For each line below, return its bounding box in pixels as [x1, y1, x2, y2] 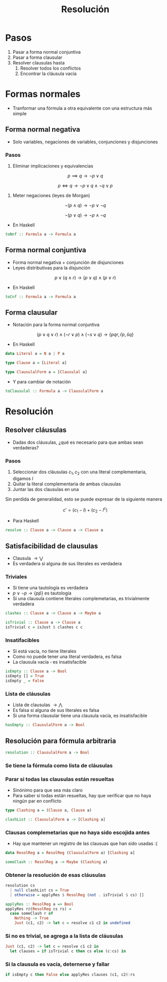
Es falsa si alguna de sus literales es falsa [12, 707, 99, 713]
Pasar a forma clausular [12, 54, 62, 60]
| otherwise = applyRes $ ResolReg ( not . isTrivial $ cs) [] [10, 892, 144, 897]
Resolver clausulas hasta [12, 59, 65, 66]
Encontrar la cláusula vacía [20, 70, 77, 77]
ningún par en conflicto [12, 798, 62, 804]
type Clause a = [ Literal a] [5, 361, 67, 366]
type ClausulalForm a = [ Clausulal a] [5, 370, 87, 375]
